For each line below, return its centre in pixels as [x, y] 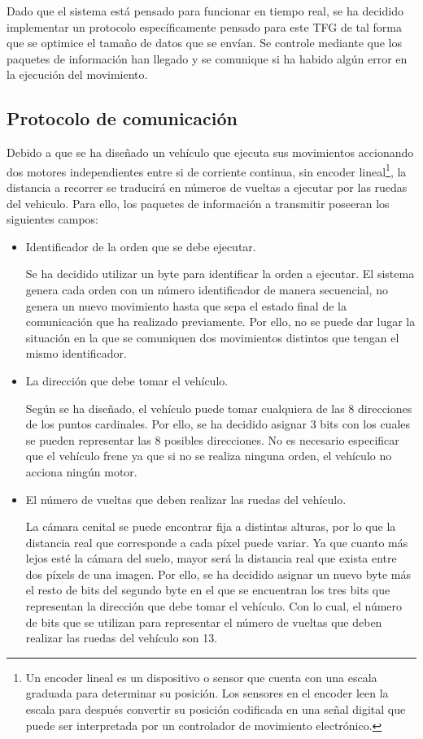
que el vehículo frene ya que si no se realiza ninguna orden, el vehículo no [209, 456]
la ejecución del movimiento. [77, 74]
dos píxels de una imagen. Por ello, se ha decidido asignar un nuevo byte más [218, 574]
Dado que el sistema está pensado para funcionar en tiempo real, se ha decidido [205, 11]
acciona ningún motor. [81, 471]
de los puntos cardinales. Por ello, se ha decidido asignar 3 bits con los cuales [218, 424]
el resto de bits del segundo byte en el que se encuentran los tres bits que [208, 590]
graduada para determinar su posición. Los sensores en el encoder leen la [207, 693]
